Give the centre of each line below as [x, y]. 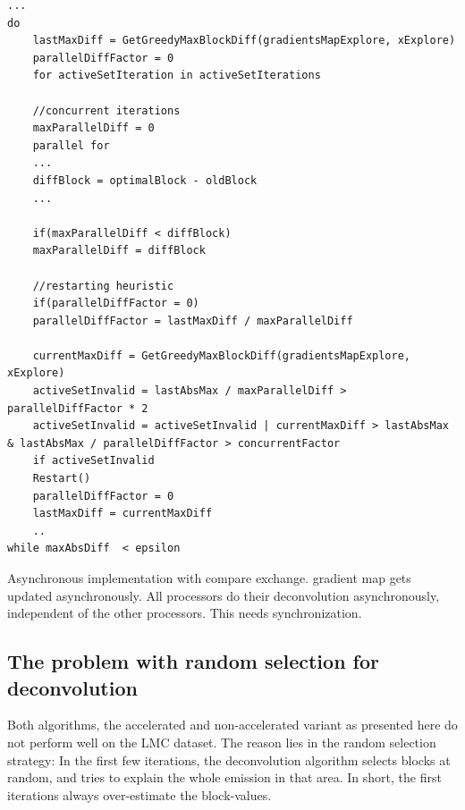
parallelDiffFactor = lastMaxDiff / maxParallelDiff [193, 321]
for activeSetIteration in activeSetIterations [177, 76]
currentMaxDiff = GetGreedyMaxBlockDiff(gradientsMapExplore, [222, 355]
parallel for [71, 145]
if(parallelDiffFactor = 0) [116, 304]
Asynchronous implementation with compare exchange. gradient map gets [209, 578]
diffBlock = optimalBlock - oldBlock [145, 180]
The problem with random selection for [194, 661]
